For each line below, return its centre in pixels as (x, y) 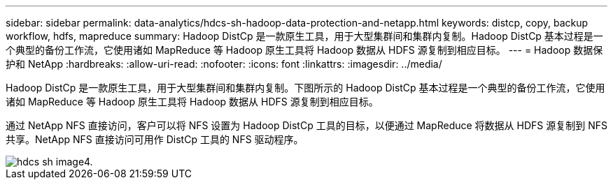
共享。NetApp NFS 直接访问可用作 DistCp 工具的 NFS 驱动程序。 (155, 139)
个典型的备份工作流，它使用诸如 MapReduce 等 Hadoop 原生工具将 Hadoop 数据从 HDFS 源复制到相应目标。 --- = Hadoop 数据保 (304, 50)
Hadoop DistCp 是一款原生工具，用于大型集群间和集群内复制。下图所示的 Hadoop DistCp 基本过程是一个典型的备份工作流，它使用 (305, 88)
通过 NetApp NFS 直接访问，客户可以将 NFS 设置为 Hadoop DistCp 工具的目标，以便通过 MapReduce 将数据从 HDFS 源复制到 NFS (306, 125)
